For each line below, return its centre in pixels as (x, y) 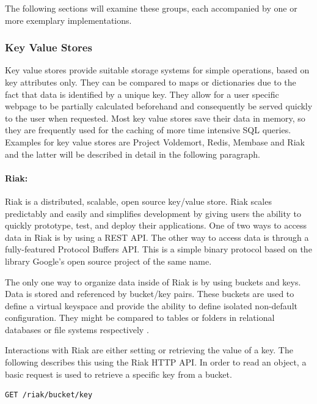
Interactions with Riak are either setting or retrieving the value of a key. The (149, 350)
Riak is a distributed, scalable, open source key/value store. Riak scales (138, 201)
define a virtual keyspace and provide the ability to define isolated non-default (151, 305)
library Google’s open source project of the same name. (108, 261)
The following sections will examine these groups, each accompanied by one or (151, 8)
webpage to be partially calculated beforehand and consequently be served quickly (159, 106)
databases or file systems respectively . (77, 329)
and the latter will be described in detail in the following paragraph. (133, 154)
